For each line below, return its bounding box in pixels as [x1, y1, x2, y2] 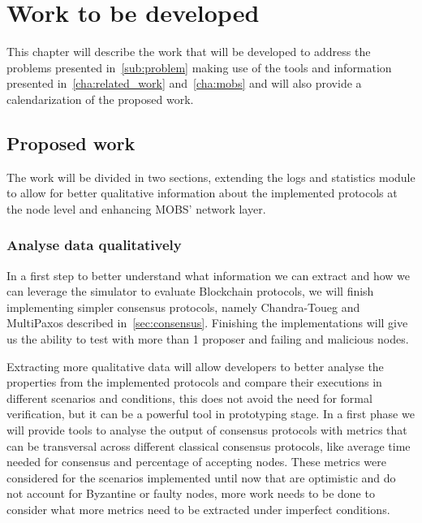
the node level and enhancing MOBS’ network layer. [6, 200, 266, 217]
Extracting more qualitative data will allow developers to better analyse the [6, 357, 384, 374]
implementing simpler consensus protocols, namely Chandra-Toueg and [6, 298, 360, 315]
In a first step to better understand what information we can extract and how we [6, 266, 411, 283]
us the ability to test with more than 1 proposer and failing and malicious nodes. [6, 331, 409, 348]
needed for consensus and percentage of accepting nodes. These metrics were [6, 453, 386, 470]
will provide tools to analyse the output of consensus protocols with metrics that [6, 421, 407, 439]
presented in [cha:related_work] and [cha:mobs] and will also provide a [6, 75, 362, 92]
